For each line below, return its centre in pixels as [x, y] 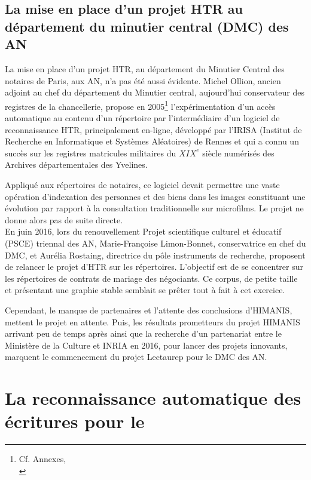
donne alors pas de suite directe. [64, 219]
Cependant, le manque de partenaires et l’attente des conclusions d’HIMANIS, [149, 310]
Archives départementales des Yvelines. [76, 164]
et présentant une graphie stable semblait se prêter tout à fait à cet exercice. [145, 290]
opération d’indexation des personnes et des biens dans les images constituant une [155, 196]
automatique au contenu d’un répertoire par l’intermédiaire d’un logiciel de [142, 118]
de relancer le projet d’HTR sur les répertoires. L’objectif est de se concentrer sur [154, 267]
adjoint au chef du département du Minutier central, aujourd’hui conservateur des [155, 92]
